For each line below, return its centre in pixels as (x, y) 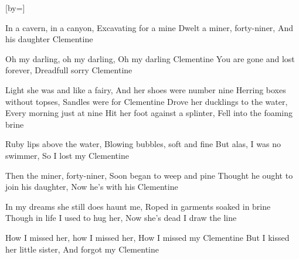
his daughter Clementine (49, 39)
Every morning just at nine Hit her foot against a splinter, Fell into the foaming (149, 113)
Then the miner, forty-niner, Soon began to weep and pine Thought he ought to (149, 175)
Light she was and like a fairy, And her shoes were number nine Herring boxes (146, 89)
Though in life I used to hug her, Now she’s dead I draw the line (121, 218)
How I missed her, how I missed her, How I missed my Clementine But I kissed (147, 237)
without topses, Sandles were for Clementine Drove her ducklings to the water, (147, 101)
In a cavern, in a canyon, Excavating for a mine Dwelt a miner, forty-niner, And (149, 27)
